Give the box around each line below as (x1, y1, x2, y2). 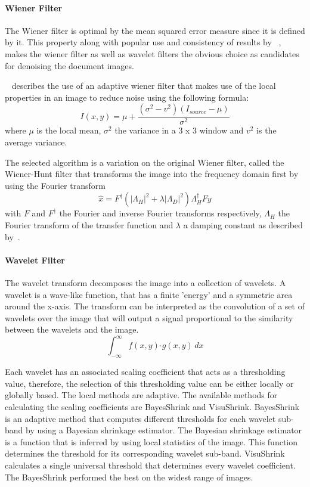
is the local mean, (36, 124, 101, 137)
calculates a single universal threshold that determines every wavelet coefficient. (5, 458, 296, 471)
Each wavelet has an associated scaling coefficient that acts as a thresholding (5, 365, 286, 378)
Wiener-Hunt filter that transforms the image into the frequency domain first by (5, 167, 299, 180)
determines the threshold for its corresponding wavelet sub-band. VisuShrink (5, 447, 285, 460)
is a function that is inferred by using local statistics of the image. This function (5, 435, 298, 448)
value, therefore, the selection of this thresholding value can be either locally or (5, 377, 294, 389)
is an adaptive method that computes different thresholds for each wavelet (5, 412, 276, 424)
